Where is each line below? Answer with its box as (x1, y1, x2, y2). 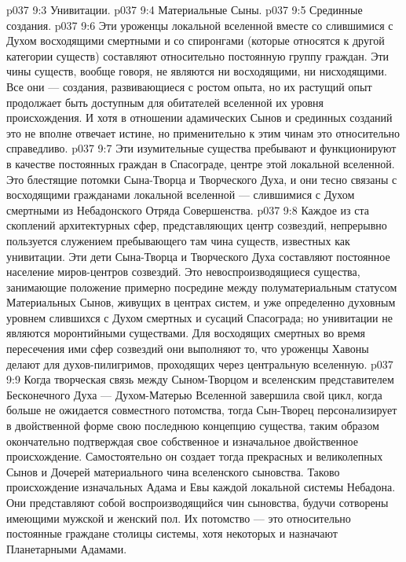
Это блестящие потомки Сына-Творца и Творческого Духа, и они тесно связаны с (6, 171, 397, 187)
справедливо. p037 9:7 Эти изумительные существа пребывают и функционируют (6, 140, 397, 156)
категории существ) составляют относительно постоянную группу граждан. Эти (6, 47, 390, 64)
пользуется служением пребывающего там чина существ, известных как (6, 232, 350, 248)
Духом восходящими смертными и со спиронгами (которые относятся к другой (6, 32, 385, 49)
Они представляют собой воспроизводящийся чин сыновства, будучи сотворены (6, 494, 389, 510)
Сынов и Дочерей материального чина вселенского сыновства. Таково (6, 463, 340, 479)
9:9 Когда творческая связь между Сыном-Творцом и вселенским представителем (6, 371, 394, 388)
